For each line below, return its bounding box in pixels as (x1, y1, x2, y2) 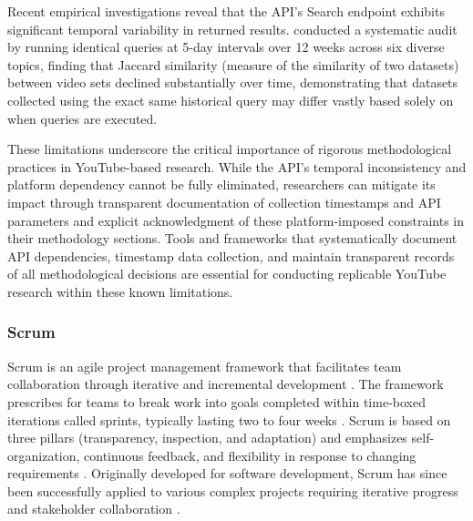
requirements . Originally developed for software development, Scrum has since (7, 464, 447, 483)
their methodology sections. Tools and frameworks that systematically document (7, 229, 458, 248)
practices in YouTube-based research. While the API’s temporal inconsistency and (7, 157, 467, 176)
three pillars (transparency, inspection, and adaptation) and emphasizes (7, 428, 407, 447)
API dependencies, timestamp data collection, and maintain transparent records (7, 246, 455, 265)
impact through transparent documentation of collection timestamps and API (7, 192, 441, 211)
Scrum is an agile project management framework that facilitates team (7, 356, 402, 375)
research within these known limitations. (7, 281, 233, 301)
